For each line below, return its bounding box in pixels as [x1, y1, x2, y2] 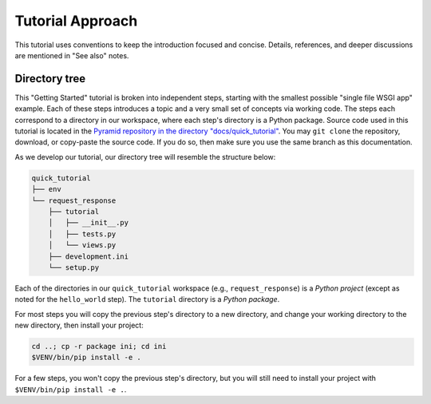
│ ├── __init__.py [48, 218, 129, 228]
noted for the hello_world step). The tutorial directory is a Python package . [14, 295, 280, 304]
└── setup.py [48, 263, 100, 271]
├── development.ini [48, 252, 129, 261]
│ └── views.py [48, 240, 117, 250]
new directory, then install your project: [14, 320, 144, 331]
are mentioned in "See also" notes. [14, 50, 129, 60]
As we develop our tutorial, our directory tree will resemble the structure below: [14, 152, 276, 161]
